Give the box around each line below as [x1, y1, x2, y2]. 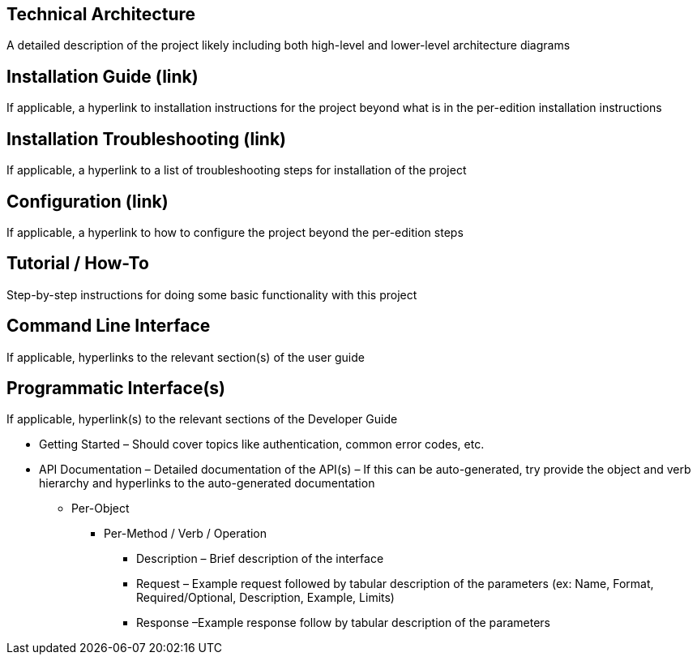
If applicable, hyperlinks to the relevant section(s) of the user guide [6, 350, 365, 364]
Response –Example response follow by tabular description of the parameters [136, 616, 550, 630]
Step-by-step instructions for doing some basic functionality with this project [6, 287, 417, 302]
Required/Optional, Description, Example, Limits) [136, 590, 395, 605]
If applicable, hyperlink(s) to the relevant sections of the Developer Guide [6, 412, 398, 427]
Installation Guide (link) [6, 66, 199, 87]
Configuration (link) [6, 191, 169, 212]
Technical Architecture [6, 4, 195, 24]
